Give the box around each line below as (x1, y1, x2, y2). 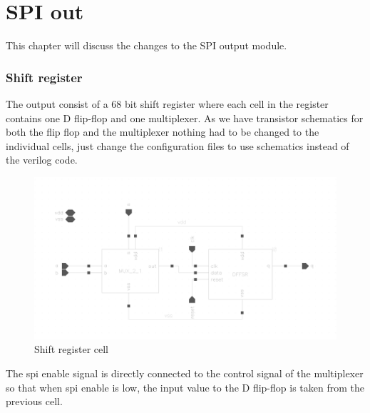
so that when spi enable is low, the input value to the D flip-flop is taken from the (6, 379, 364, 394)
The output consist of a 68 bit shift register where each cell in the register (6, 96, 329, 111)
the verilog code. (6, 152, 78, 167)
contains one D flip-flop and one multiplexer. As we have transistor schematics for (6, 110, 364, 125)
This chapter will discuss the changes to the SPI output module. (6, 38, 287, 53)
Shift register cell (34, 342, 108, 357)
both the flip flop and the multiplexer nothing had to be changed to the (6, 124, 319, 139)
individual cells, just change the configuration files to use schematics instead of (6, 138, 349, 153)
